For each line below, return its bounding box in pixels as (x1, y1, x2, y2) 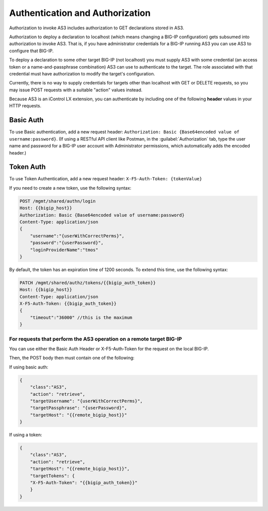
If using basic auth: (9, 364, 49, 370)
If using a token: (9, 432, 42, 438)
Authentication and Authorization (9, 7, 151, 18)
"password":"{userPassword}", (30, 240, 104, 246)
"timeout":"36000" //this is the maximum (30, 314, 133, 320)
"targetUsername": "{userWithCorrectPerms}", (30, 398, 143, 404)
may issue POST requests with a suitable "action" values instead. (9, 87, 142, 93)
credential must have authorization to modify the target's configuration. (9, 71, 155, 76)
